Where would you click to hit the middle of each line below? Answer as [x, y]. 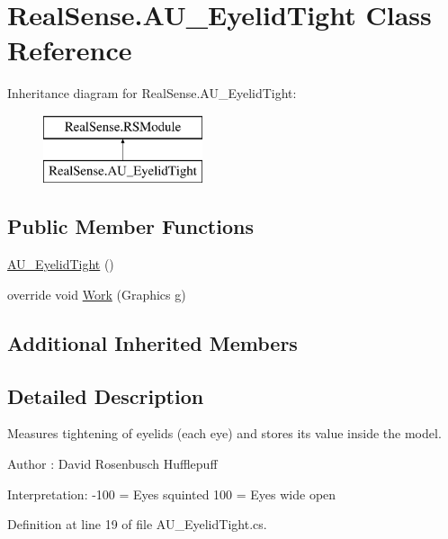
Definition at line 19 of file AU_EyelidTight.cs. [137, 524]
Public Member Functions [130, 226]
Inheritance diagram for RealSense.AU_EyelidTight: [152, 93]
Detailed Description [106, 395]
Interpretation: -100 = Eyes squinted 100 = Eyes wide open [172, 494]
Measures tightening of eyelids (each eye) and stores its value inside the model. [224, 433]
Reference [70, 50]
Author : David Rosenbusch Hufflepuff [112, 464]
